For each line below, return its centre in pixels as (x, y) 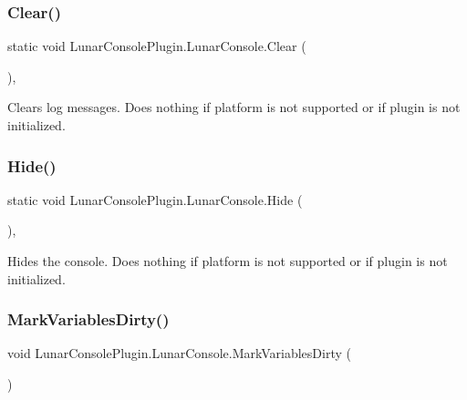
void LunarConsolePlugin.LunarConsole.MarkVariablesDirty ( (179, 353)
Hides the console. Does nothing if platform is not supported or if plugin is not (228, 261)
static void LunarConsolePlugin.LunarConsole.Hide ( (155, 199)
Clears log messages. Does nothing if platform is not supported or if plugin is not (234, 107)
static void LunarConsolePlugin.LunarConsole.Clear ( (157, 46)
